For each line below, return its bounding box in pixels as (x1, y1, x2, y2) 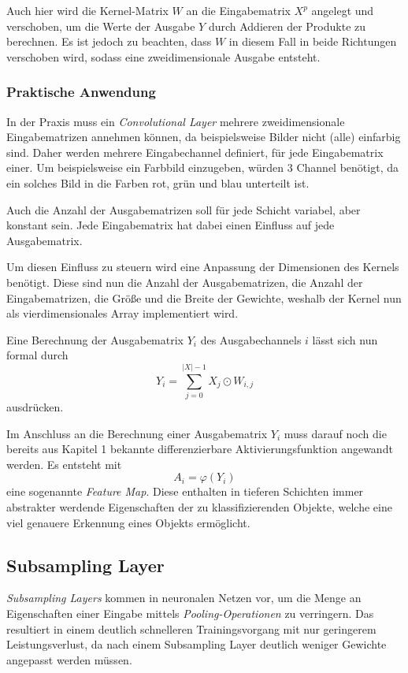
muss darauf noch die (284, 425, 387, 441)
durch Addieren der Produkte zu (208, 17, 366, 34)
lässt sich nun (312, 331, 378, 348)
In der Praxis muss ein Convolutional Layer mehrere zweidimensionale (6, 113, 345, 129)
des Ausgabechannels (200, 331, 302, 348)
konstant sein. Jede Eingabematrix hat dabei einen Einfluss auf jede (6, 217, 335, 233)
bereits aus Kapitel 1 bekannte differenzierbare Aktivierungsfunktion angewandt (6, 441, 393, 457)
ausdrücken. (6, 399, 64, 415)
